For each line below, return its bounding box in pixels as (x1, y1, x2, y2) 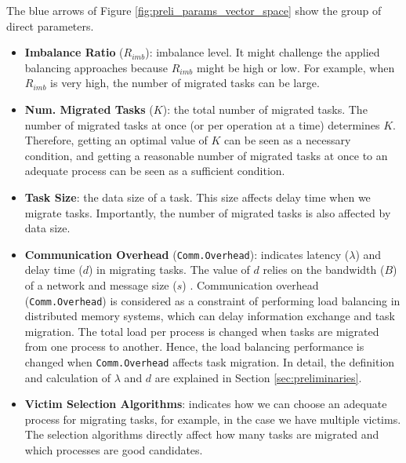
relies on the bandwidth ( (263, 261, 385, 278)
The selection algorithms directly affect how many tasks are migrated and (24, 426, 379, 443)
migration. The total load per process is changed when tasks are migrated (24, 323, 379, 339)
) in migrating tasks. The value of (88, 261, 250, 278)
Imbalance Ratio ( (24, 44, 124, 60)
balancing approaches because (24, 59, 168, 75)
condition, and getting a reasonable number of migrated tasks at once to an (24, 147, 388, 163)
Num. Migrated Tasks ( (24, 100, 154, 117)
